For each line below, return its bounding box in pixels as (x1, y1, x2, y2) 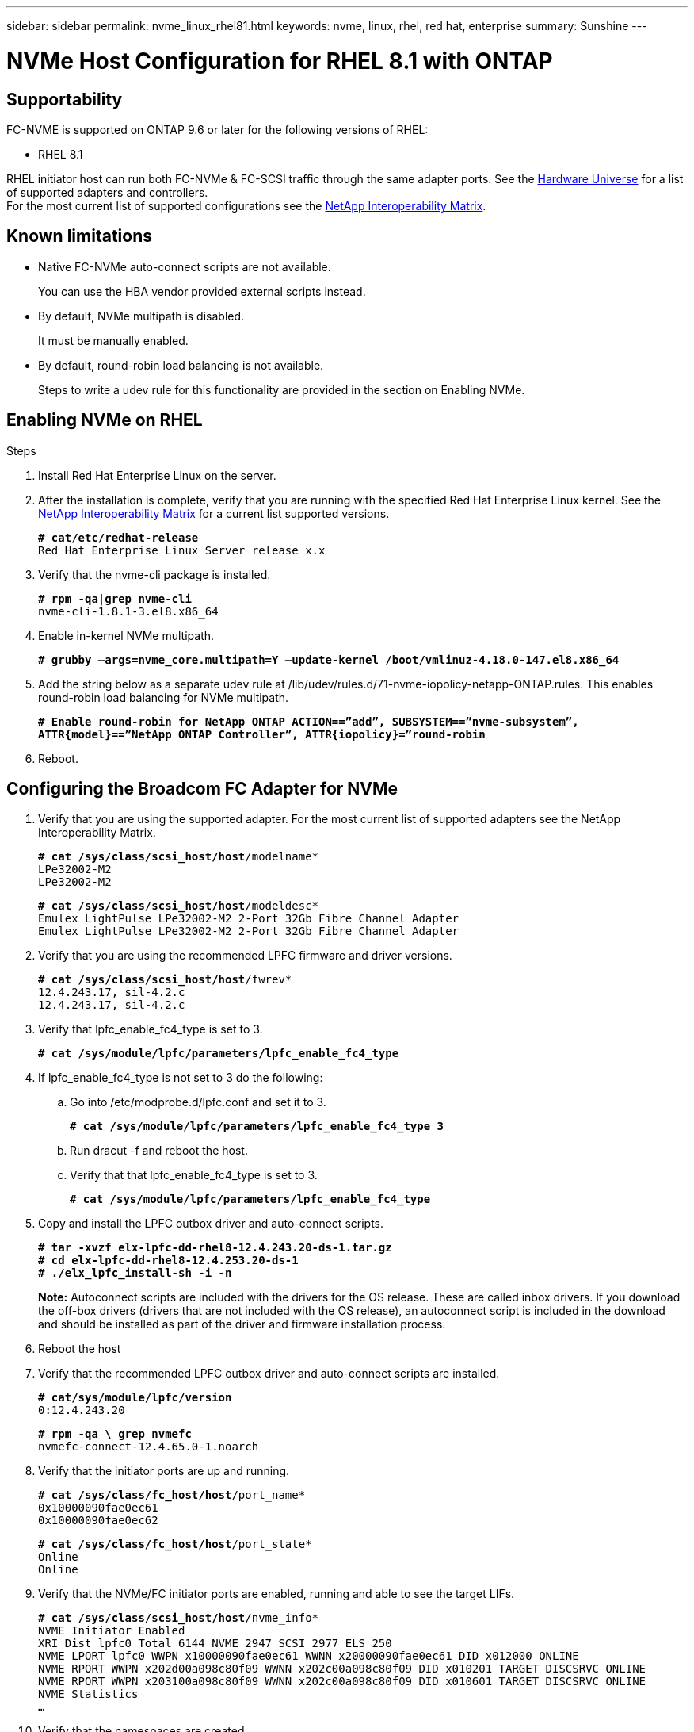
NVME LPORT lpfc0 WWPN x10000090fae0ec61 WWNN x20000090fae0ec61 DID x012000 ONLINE (38, 1650, 579, 1663)
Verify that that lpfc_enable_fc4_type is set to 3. (70, 1168, 318, 1182)
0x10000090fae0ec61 (38, 1501, 158, 1515)
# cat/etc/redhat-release (38, 531, 199, 544)
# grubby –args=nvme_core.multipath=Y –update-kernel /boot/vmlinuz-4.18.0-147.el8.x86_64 (38, 653, 620, 666)
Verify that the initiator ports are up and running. (38, 1464, 290, 1478)
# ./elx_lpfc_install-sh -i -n (38, 1266, 232, 1280)
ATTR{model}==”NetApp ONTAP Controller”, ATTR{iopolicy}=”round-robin (38, 727, 486, 741)
